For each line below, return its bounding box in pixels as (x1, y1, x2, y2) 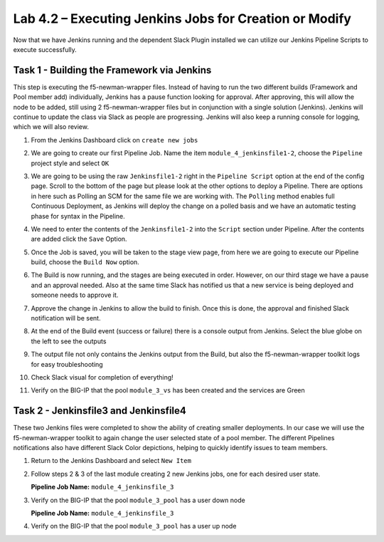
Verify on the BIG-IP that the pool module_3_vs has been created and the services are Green (31, 386, 305, 395)
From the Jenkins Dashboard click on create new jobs (31, 135, 198, 144)
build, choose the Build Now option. (31, 258, 140, 266)
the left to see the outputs (31, 337, 107, 345)
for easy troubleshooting (31, 360, 103, 368)
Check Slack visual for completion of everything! (31, 373, 174, 381)
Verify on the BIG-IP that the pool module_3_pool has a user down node (31, 496, 245, 504)
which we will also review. (13, 123, 89, 131)
